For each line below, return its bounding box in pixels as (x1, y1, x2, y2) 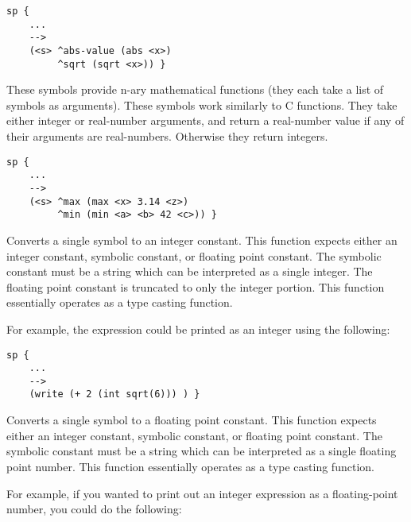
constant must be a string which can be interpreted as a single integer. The (6, 263, 373, 280)
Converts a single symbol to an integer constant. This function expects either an (6, 231, 397, 248)
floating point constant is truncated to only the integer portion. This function (6, 278, 385, 295)
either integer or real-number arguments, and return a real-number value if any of (6, 112, 405, 129)
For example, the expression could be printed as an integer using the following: (6, 320, 390, 337)
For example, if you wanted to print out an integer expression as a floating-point (6, 485, 398, 501)
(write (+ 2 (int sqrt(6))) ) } (29, 389, 200, 400)
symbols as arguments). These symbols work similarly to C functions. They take (6, 96, 397, 113)
